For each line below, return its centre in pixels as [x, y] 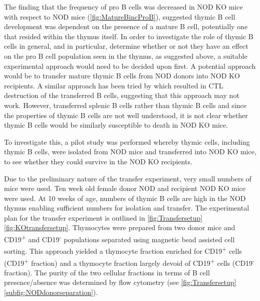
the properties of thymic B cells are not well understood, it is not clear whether [126, 115]
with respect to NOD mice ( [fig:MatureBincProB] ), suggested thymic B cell [120, 16]
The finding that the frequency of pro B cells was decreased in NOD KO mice [123, 7]
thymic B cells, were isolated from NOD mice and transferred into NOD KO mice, [130, 152]
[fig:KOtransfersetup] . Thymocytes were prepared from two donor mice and [120, 227]
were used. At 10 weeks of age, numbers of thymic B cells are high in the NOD [125, 198]
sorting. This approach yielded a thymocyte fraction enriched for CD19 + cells [123, 250]
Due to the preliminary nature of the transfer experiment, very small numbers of [128, 178]
